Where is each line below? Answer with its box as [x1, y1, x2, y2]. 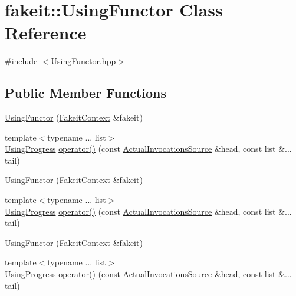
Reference [5, 21, 87, 45]
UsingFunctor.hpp [51, 55, 116, 67]
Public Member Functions [5, 84, 166, 102]
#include [5, 55, 38, 67]
